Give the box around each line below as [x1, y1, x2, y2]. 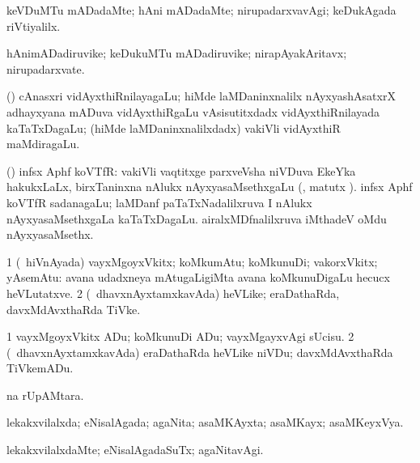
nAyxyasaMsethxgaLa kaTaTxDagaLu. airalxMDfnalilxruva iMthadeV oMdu [6, 210, 387, 227]
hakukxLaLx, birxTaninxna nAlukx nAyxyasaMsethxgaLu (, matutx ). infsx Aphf [6, 178, 413, 195]
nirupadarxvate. [6, 60, 85, 77]
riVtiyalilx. [6, 17, 61, 34]
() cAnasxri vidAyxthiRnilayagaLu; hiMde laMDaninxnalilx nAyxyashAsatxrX [6, 87, 396, 104]
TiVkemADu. [6, 359, 74, 376]
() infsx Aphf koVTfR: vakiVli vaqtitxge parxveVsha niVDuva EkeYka [6, 162, 356, 179]
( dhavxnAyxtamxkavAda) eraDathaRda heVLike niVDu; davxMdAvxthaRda [6, 343, 393, 360]
